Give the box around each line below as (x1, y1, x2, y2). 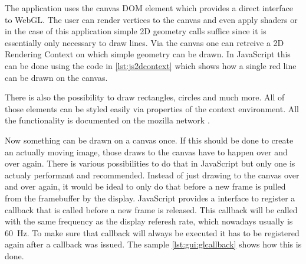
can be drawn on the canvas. (5, 71, 108, 83)
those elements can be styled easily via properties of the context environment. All (5, 102, 300, 115)
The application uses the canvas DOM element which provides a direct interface (5, 2, 294, 14)
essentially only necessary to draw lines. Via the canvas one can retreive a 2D (5, 36, 284, 48)
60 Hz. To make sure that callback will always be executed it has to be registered (5, 226, 300, 239)
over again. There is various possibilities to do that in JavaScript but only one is (5, 157, 295, 170)
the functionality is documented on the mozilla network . (5, 114, 210, 126)
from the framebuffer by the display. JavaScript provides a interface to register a (5, 191, 295, 204)
